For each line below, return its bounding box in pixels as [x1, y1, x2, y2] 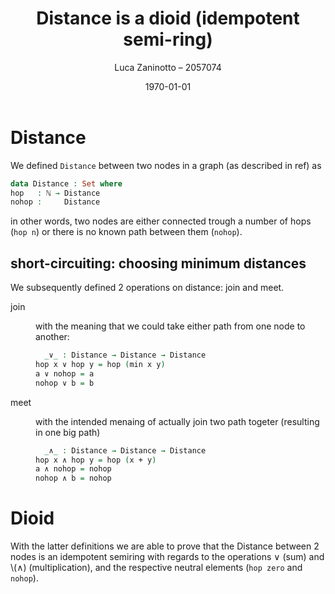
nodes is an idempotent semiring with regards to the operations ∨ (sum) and [10, 551, 325, 563]
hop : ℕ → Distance [10, 188, 101, 198]
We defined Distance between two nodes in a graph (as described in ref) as [10, 159, 322, 171]
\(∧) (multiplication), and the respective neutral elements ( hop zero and [10, 562, 303, 574]
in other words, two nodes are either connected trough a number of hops [10, 215, 312, 227]
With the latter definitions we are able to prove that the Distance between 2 [10, 540, 320, 552]
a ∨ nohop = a [35, 368, 95, 379]
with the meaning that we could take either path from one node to [35, 320, 306, 332]
